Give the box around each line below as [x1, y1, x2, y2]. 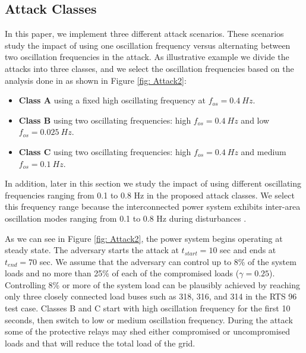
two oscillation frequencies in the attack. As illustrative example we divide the [5, 51, 289, 63]
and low [241, 114, 270, 126]
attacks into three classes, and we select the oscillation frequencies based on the [5, 62, 294, 74]
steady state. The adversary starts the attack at [5, 244, 179, 256]
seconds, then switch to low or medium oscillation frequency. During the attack [5, 313, 293, 326]
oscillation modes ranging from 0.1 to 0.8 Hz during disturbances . [5, 212, 247, 224]
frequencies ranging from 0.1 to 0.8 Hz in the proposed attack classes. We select [5, 188, 295, 201]
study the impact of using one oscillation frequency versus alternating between [5, 39, 291, 51]
